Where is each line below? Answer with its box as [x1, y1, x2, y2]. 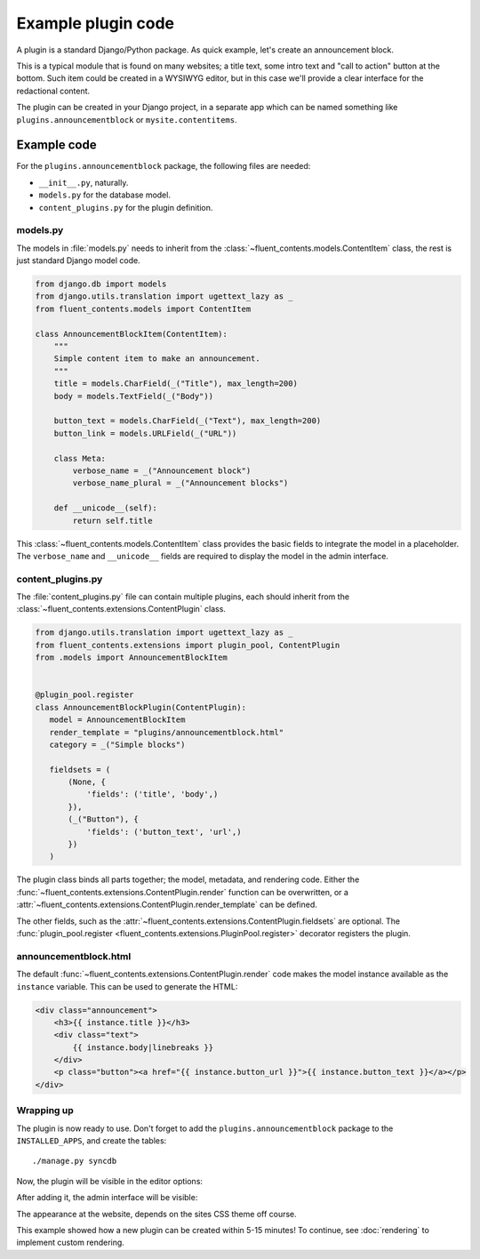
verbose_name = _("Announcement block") [72, 465, 252, 476]
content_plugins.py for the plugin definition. [38, 202, 213, 213]
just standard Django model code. [16, 255, 141, 266]
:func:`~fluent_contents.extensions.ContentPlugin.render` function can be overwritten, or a [16, 886, 348, 897]
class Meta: [53, 453, 107, 463]
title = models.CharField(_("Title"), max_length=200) [53, 379, 298, 389]
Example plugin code [16, 13, 175, 33]
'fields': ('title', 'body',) [86, 790, 219, 799]
